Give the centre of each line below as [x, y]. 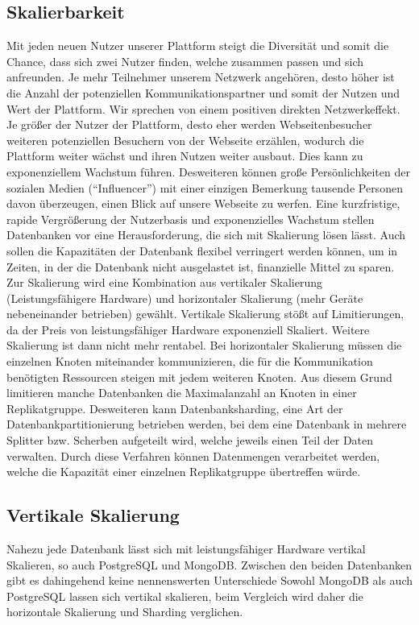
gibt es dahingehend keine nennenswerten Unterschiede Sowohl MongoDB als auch [209, 580]
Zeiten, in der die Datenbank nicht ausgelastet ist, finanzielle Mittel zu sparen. [201, 266]
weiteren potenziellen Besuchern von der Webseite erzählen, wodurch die [185, 140]
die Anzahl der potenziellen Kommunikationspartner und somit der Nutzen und [203, 92]
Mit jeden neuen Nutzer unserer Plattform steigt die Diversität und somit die [198, 46]
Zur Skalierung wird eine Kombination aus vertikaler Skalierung [164, 282]
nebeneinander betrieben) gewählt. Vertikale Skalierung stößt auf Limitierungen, [205, 314]
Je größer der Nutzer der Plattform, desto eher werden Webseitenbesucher [189, 124]
